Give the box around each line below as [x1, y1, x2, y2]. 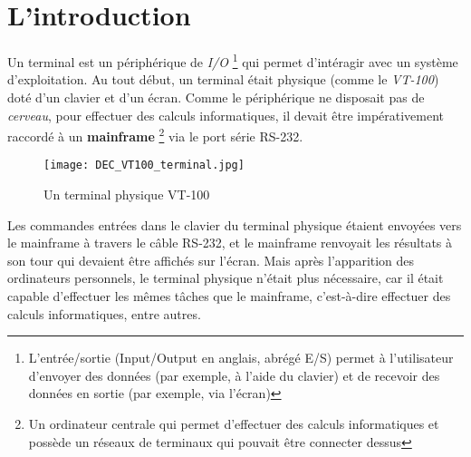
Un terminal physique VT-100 [43, 185, 210, 204]
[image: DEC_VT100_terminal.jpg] [43, 159, 245, 172]
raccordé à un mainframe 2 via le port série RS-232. [7, 124, 303, 145]
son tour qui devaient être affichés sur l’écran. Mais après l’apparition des [7, 250, 415, 269]
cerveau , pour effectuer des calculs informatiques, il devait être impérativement [7, 105, 445, 124]
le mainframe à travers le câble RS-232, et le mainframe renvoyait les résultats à [7, 233, 453, 252]
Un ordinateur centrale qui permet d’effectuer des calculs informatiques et [28, 414, 439, 433]
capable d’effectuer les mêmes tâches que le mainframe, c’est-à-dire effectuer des [7, 287, 451, 306]
